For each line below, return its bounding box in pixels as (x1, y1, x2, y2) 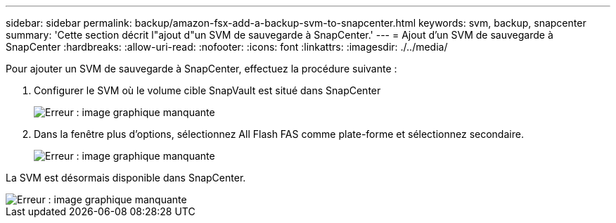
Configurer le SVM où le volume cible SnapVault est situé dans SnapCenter (34, 84, 381, 96)
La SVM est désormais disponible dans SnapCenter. (6, 172, 246, 184)
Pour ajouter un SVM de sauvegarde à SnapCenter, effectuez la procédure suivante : (6, 63, 397, 75)
